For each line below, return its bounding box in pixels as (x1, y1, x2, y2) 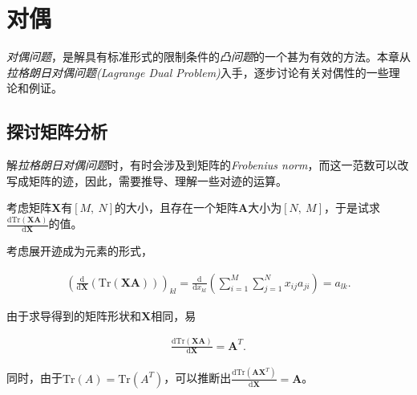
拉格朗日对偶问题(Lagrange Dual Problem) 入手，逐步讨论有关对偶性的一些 (6, 63, 389, 80)
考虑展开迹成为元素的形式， (6, 242, 152, 259)
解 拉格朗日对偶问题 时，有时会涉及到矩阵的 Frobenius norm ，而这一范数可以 (6, 157, 398, 173)
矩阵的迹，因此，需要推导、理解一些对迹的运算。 (28, 172, 287, 189)
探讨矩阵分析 (6, 119, 107, 144)
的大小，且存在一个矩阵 (115, 199, 238, 216)
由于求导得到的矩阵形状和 (6, 307, 141, 324)
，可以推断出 (164, 369, 232, 386)
